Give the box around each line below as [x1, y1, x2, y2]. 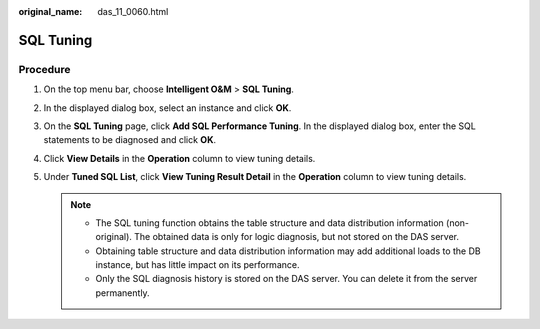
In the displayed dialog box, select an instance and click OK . [43, 101, 292, 114]
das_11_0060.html [97, 6, 169, 17]
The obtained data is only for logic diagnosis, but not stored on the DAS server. [133, 231, 460, 243]
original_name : [18, 6, 83, 17]
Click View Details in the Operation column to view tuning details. [43, 152, 316, 164]
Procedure [18, 62, 71, 76]
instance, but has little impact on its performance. [95, 259, 300, 271]
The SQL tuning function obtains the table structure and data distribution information [95, 216, 444, 229]
